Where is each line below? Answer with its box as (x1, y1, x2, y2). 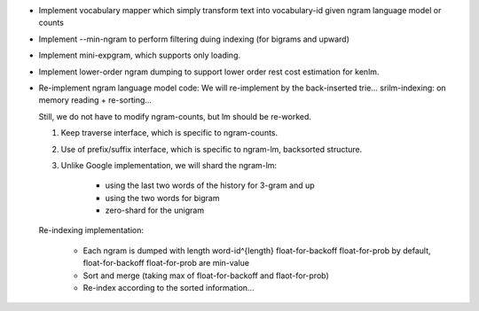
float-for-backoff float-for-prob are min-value (82, 258, 250, 268)
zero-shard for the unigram (105, 205, 204, 216)
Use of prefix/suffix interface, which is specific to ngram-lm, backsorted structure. (60, 144, 363, 154)
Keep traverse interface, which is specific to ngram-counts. (60, 128, 279, 138)
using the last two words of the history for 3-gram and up (105, 180, 315, 190)
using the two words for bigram (105, 192, 220, 203)
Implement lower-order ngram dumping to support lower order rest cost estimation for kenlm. (38, 66, 380, 77)
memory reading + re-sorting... (38, 95, 153, 105)
